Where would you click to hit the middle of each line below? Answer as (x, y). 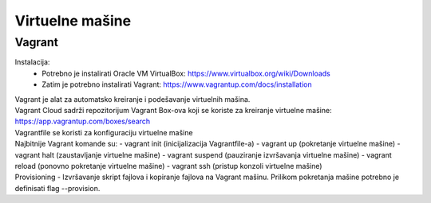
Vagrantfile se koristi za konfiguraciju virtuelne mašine (104, 132)
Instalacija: (32, 62)
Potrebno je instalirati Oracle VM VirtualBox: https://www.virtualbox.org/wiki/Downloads (186, 73)
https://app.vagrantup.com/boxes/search (83, 121)
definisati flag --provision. (57, 188)
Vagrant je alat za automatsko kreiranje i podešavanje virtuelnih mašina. (132, 99)
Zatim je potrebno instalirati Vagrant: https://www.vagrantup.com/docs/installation (177, 84)
